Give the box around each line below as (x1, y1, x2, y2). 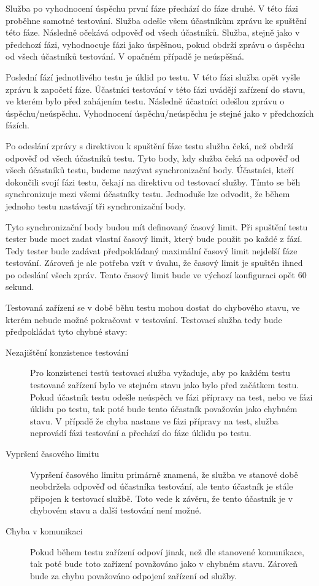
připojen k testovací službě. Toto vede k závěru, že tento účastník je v (30, 491, 293, 504)
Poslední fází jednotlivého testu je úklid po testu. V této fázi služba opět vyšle (6, 70, 301, 83)
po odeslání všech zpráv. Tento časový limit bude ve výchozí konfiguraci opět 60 (6, 268, 307, 281)
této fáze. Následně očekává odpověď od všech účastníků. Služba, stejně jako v (6, 26, 300, 39)
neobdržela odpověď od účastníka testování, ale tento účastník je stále (30, 480, 293, 493)
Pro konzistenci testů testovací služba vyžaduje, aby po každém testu (30, 366, 291, 379)
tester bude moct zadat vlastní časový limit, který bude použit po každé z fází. (6, 232, 302, 245)
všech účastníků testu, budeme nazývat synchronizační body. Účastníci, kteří (6, 163, 294, 176)
